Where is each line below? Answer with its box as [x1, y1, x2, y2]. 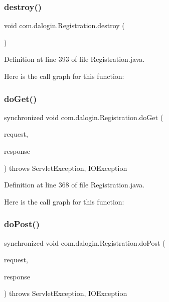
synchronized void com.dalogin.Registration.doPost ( [4, 237, 165, 248]
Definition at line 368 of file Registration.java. [4, 179, 145, 190]
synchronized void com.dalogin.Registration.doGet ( [4, 112, 163, 122]
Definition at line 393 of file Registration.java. [4, 54, 145, 64]
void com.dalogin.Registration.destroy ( [4, 20, 125, 31]
